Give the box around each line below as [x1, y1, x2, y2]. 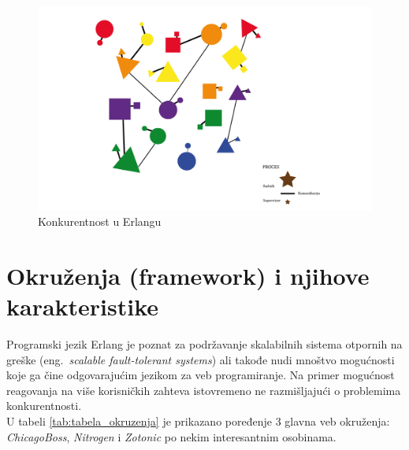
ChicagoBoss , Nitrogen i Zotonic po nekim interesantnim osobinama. [6, 428, 336, 444]
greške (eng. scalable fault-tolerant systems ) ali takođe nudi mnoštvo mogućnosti [6, 351, 395, 367]
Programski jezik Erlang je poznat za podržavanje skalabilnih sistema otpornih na [6, 336, 403, 352]
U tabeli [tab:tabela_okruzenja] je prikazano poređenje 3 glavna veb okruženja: [6, 413, 390, 430]
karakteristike [6, 290, 159, 323]
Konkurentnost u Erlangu [38, 213, 162, 230]
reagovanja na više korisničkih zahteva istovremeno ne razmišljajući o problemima [6, 382, 401, 398]
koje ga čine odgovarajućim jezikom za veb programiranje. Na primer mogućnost [6, 367, 395, 383]
